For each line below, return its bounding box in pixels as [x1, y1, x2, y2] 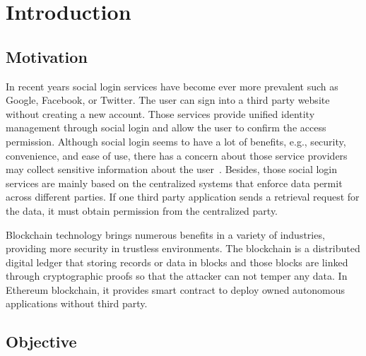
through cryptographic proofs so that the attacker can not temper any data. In [6, 268, 348, 283]
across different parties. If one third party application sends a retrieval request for [6, 189, 360, 204]
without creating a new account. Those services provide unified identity [6, 106, 315, 121]
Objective [6, 331, 77, 352]
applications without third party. [6, 296, 148, 311]
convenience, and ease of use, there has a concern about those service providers [6, 148, 348, 162]
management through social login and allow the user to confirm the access [6, 120, 326, 135]
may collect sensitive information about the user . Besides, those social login [6, 162, 337, 177]
